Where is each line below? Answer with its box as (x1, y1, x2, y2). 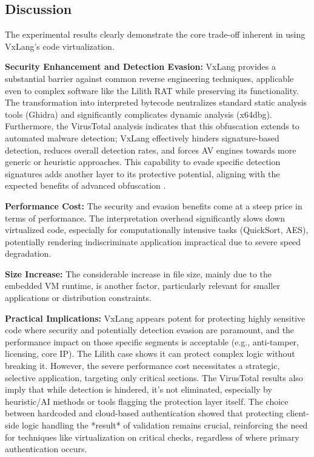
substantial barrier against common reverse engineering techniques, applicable (5, 72, 294, 84)
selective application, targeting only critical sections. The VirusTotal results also (5, 371, 303, 384)
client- (286, 407, 309, 419)
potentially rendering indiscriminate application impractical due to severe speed (5, 235, 301, 248)
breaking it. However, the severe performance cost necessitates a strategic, (5, 359, 280, 372)
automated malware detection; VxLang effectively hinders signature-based (5, 131, 279, 144)
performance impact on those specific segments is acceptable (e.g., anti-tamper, (5, 335, 299, 348)
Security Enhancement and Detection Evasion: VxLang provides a (5, 60, 276, 73)
